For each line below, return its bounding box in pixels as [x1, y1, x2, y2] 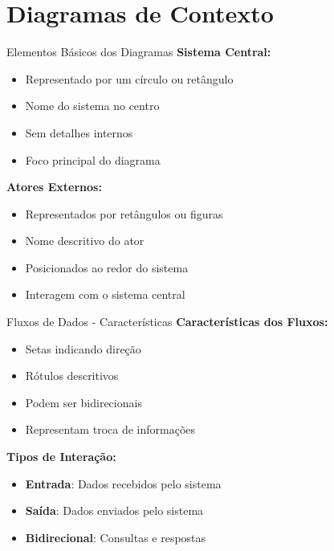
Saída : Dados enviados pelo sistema [25, 502, 204, 519]
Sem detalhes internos [25, 124, 133, 141]
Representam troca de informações [25, 421, 196, 438]
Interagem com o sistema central [25, 286, 185, 303]
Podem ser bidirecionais [25, 394, 142, 410]
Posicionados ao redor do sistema [25, 259, 189, 275]
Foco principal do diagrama [25, 151, 161, 168]
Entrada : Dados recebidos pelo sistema [25, 475, 222, 492]
